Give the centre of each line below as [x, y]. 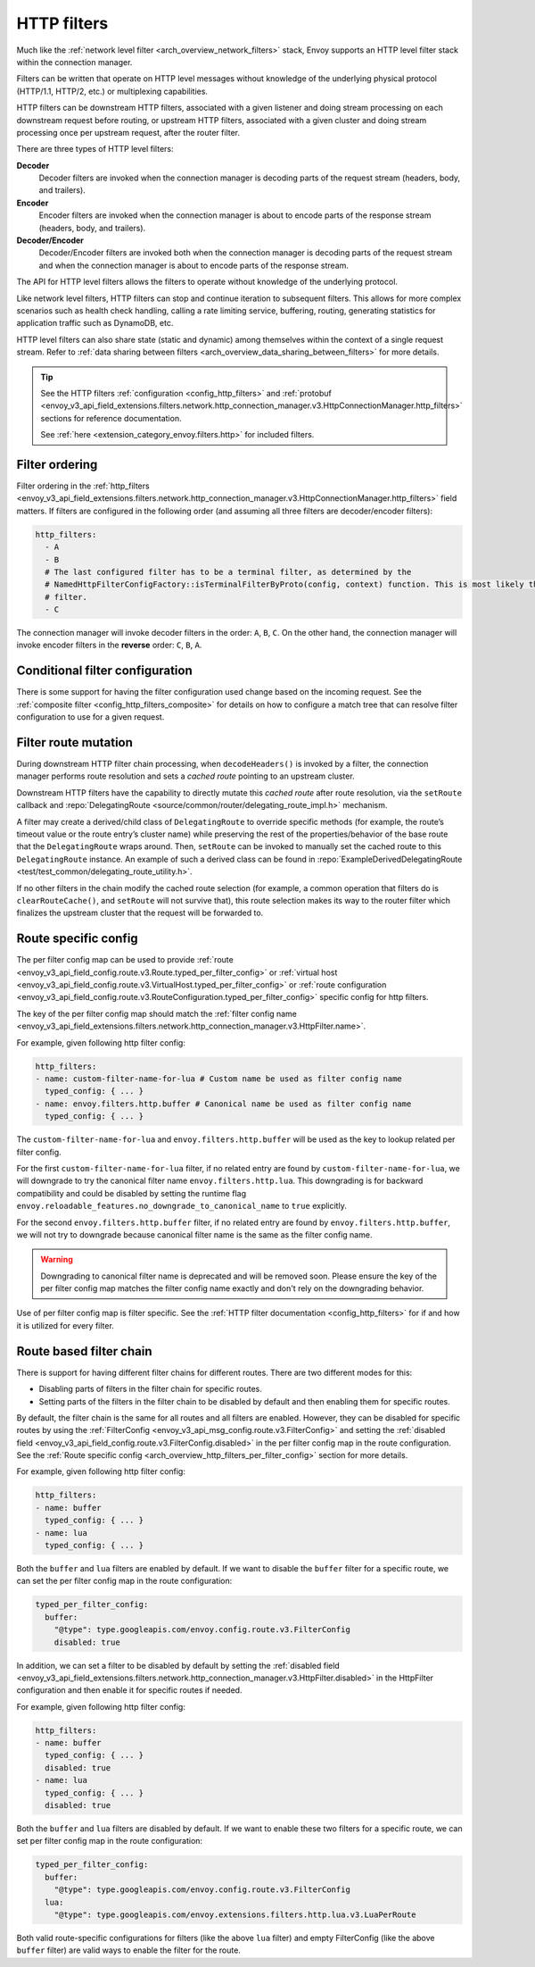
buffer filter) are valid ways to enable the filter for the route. [128, 1950]
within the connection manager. [74, 62]
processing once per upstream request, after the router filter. [128, 132]
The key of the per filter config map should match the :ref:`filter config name [157, 1013]
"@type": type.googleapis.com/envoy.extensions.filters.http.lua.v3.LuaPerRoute [235, 1914]
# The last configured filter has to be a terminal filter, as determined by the [228, 572]
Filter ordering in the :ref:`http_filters [83, 486]
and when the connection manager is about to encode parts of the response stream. [194, 265]
